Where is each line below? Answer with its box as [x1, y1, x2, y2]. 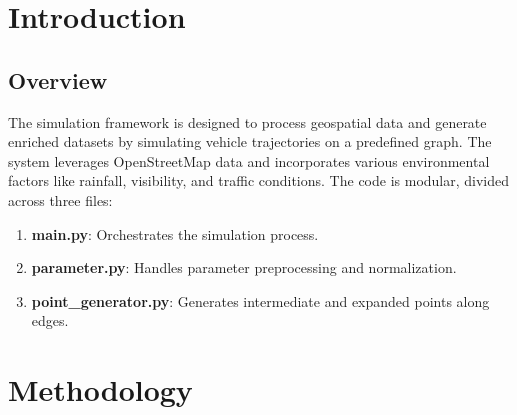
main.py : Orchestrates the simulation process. [31, 223, 319, 244]
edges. [31, 310, 69, 331]
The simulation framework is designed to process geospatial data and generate [8, 111, 487, 132]
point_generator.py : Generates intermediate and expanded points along [31, 290, 490, 311]
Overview [8, 64, 108, 95]
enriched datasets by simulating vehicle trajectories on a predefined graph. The [8, 131, 492, 152]
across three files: [8, 189, 113, 210]
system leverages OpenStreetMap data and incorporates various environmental [8, 150, 490, 171]
